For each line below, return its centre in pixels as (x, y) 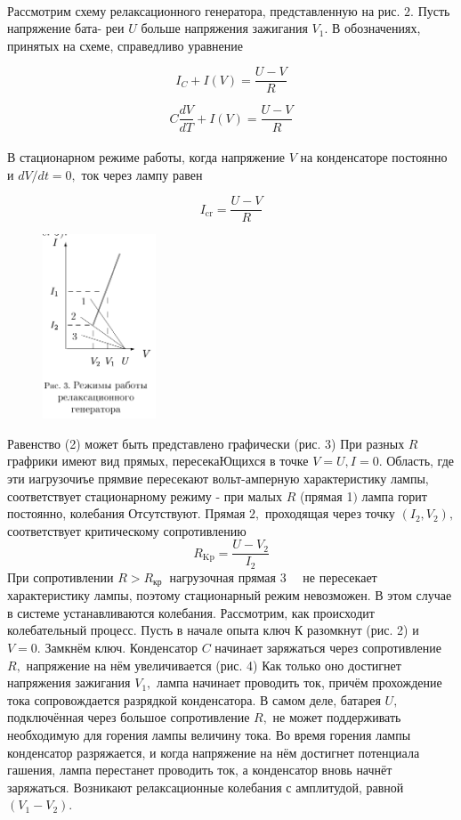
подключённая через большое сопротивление (129, 717)
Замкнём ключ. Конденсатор (121, 648)
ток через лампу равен (142, 174)
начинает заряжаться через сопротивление (328, 648)
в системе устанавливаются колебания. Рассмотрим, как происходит (191, 612)
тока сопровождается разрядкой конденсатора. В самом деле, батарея (194, 699)
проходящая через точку (330, 513)
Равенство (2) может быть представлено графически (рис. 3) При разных (206, 443)
